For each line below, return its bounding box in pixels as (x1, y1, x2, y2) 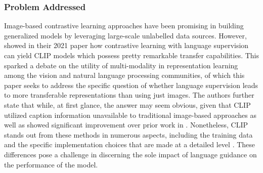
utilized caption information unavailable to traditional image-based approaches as (4, 109, 256, 120)
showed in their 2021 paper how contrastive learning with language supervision (4, 40, 249, 51)
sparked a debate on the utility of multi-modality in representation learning (4, 60, 238, 70)
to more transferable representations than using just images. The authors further (4, 90, 254, 100)
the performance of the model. (4, 159, 98, 169)
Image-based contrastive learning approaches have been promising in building (4, 20, 244, 31)
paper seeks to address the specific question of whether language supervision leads (4, 79, 258, 90)
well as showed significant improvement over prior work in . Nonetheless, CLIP (4, 119, 248, 130)
